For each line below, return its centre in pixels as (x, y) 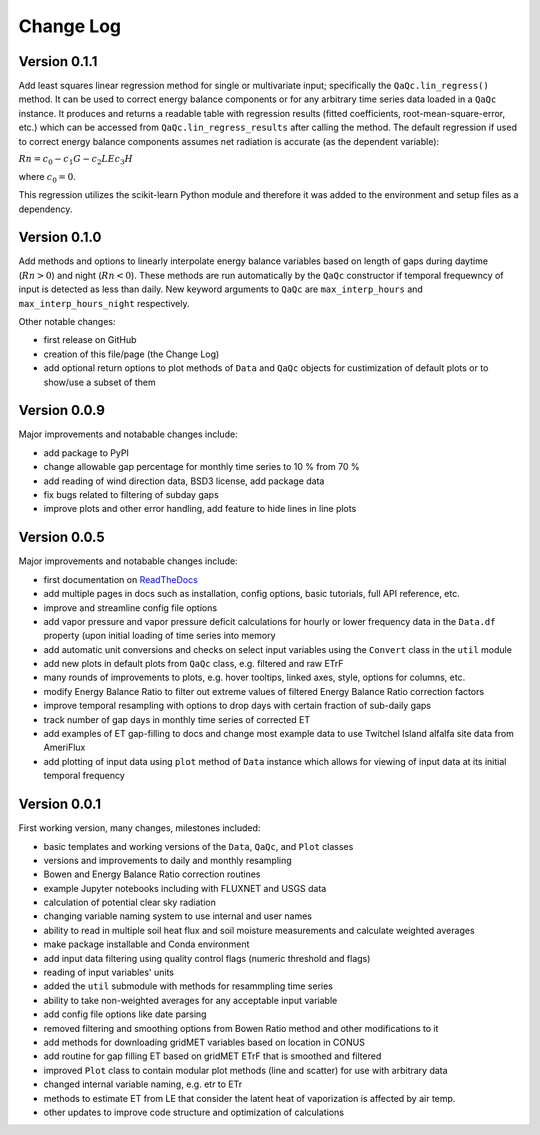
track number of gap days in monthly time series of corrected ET (176, 719)
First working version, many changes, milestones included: (139, 828)
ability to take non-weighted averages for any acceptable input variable (190, 1000)
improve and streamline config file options (130, 607)
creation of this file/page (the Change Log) (131, 354)
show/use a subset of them (99, 382)
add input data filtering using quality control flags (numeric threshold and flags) (207, 958)
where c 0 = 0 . (47, 177)
